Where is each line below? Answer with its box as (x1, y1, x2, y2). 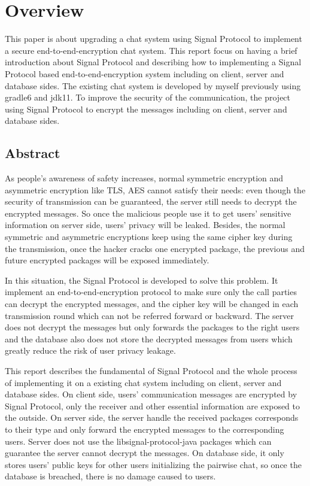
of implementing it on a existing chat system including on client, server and (5, 376, 282, 388)
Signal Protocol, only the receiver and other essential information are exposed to (5, 399, 300, 412)
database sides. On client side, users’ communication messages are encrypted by (5, 388, 297, 400)
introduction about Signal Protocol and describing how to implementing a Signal (5, 56, 302, 68)
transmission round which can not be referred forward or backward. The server (5, 309, 294, 321)
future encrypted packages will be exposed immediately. (5, 254, 209, 266)
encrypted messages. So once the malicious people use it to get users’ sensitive (5, 206, 291, 219)
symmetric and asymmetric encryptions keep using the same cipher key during (5, 230, 293, 243)
